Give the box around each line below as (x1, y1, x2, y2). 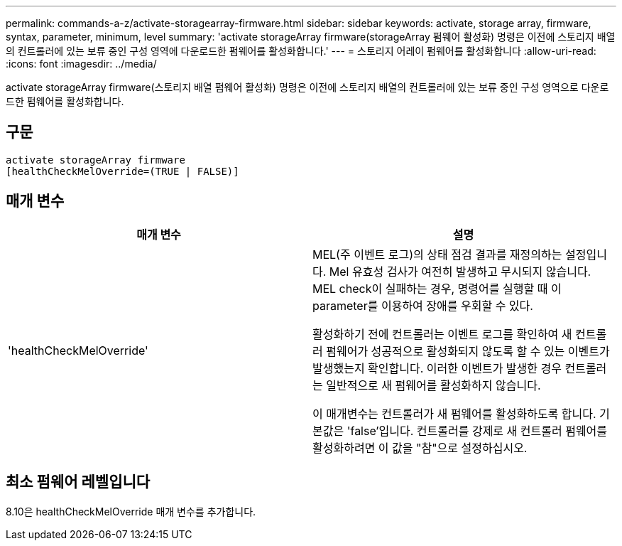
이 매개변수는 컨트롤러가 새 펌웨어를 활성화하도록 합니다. (312, 406, 596, 421)
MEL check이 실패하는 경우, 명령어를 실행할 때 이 (312, 281, 562, 296)
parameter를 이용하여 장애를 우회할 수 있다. (312, 298, 533, 313)
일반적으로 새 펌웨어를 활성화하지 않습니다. (326, 378, 541, 392)
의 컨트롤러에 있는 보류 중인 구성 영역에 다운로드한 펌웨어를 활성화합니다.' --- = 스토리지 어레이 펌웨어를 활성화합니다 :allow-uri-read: (6, 45, 596, 57)
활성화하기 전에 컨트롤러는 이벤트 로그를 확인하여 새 (312, 326, 572, 341)
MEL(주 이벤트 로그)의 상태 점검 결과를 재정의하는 (312, 247, 562, 262)
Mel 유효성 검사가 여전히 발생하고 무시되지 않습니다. (329, 264, 591, 279)
